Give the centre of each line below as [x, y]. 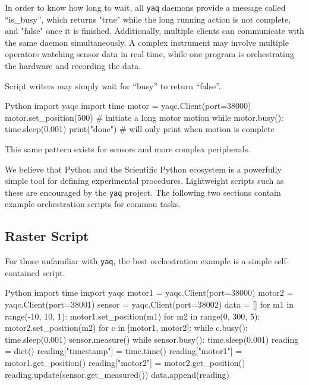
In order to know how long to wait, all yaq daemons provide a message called [145, 7]
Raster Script [47, 236]
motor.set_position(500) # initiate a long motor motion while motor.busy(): [144, 117]
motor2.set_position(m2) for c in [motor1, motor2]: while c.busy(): [126, 328]
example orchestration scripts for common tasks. [93, 204]
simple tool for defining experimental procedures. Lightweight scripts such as [144, 181]
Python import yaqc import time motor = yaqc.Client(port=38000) [128, 106]
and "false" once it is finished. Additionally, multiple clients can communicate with [154, 31]
